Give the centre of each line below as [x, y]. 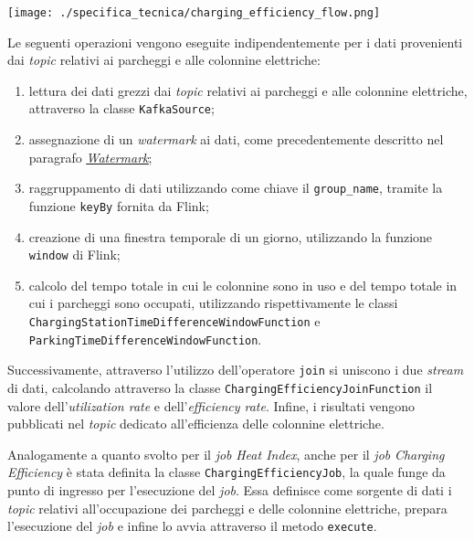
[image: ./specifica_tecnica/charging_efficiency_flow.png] [194, 13]
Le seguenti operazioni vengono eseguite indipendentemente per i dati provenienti [235, 42]
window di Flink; [74, 255]
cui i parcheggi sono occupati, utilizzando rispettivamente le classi [213, 303]
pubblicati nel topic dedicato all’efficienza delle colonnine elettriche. [196, 424]
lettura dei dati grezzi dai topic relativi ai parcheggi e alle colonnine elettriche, [248, 90]
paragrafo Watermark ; [90, 157]
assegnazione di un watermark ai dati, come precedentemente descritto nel [236, 139]
